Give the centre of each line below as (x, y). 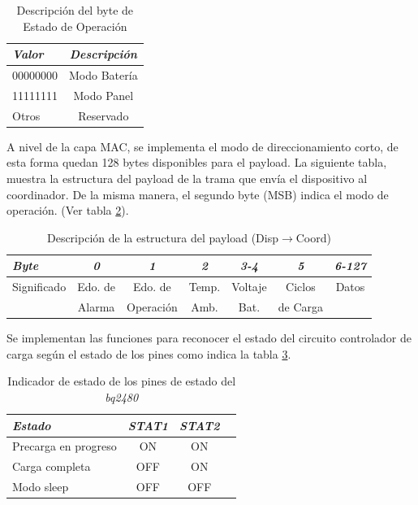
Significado (39, 287)
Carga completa (52, 466)
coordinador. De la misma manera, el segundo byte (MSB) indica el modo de (198, 194)
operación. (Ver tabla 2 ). (68, 210)
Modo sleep (41, 487)
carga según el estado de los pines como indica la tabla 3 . (149, 353)
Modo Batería (103, 75)
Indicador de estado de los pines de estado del (122, 381)
